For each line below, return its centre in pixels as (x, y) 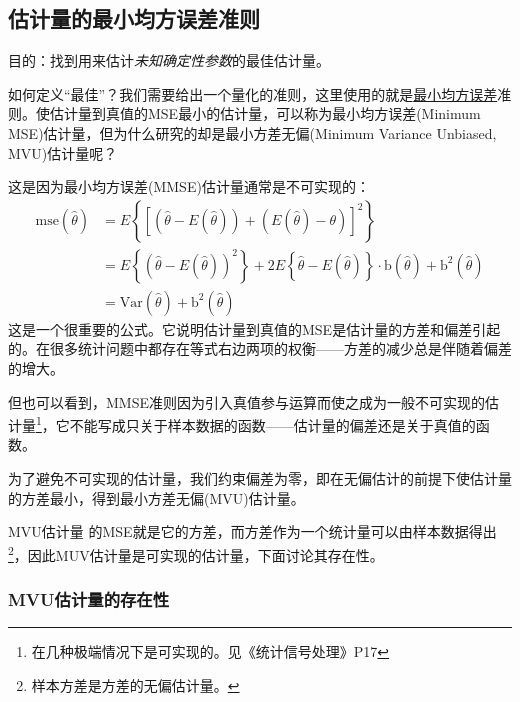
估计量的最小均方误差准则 (134, 18)
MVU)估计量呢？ (63, 152)
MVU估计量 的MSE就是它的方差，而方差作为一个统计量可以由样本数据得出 (252, 531)
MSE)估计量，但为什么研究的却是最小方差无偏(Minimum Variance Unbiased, (252, 132)
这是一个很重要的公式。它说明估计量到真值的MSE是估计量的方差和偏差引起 (254, 328)
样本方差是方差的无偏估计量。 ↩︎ (135, 684)
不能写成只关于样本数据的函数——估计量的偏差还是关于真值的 (272, 424)
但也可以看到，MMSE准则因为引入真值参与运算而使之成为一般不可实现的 (246, 401)
